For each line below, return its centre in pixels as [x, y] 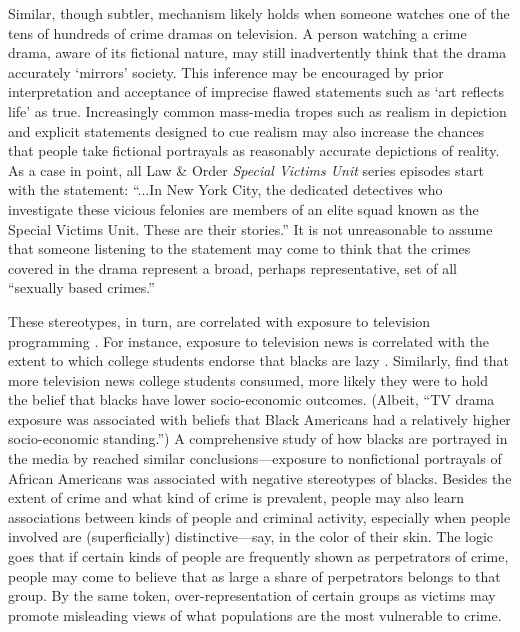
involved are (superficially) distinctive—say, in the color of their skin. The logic [251, 536]
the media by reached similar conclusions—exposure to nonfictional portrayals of [255, 458]
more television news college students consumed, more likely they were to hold [248, 379]
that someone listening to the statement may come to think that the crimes [239, 248]
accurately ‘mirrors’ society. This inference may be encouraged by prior [226, 71]
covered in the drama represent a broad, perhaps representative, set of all [232, 267]
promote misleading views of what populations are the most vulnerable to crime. [255, 614]
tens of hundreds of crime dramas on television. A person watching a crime [237, 32]
